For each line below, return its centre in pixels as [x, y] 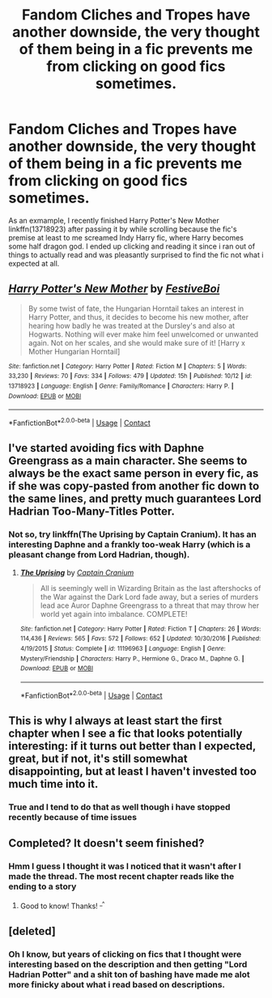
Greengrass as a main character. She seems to [128, 461]
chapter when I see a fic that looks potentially [125, 734]
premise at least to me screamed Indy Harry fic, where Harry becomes [126, 237]
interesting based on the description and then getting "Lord [128, 964]
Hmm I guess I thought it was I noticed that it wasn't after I [125, 866]
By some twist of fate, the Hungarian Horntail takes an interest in [136, 308]
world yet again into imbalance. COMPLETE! [114, 614]
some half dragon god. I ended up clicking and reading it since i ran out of [132, 246]
